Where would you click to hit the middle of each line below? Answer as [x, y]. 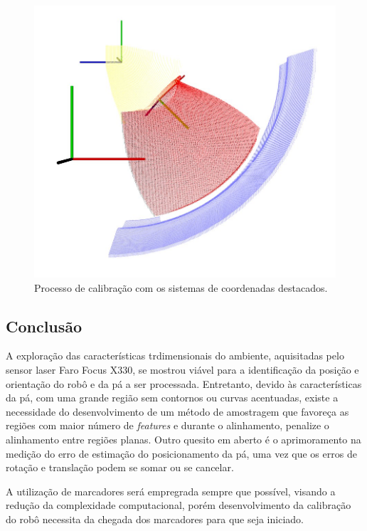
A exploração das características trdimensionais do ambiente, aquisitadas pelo [175, 356]
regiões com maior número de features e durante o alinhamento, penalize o [167, 425]
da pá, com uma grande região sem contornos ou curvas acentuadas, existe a [172, 398]
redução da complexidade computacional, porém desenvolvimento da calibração [179, 505]
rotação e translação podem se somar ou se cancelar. [120, 467]
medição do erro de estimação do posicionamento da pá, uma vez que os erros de [181, 453]
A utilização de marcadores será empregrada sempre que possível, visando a [171, 491]
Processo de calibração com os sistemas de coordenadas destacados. [181, 287]
